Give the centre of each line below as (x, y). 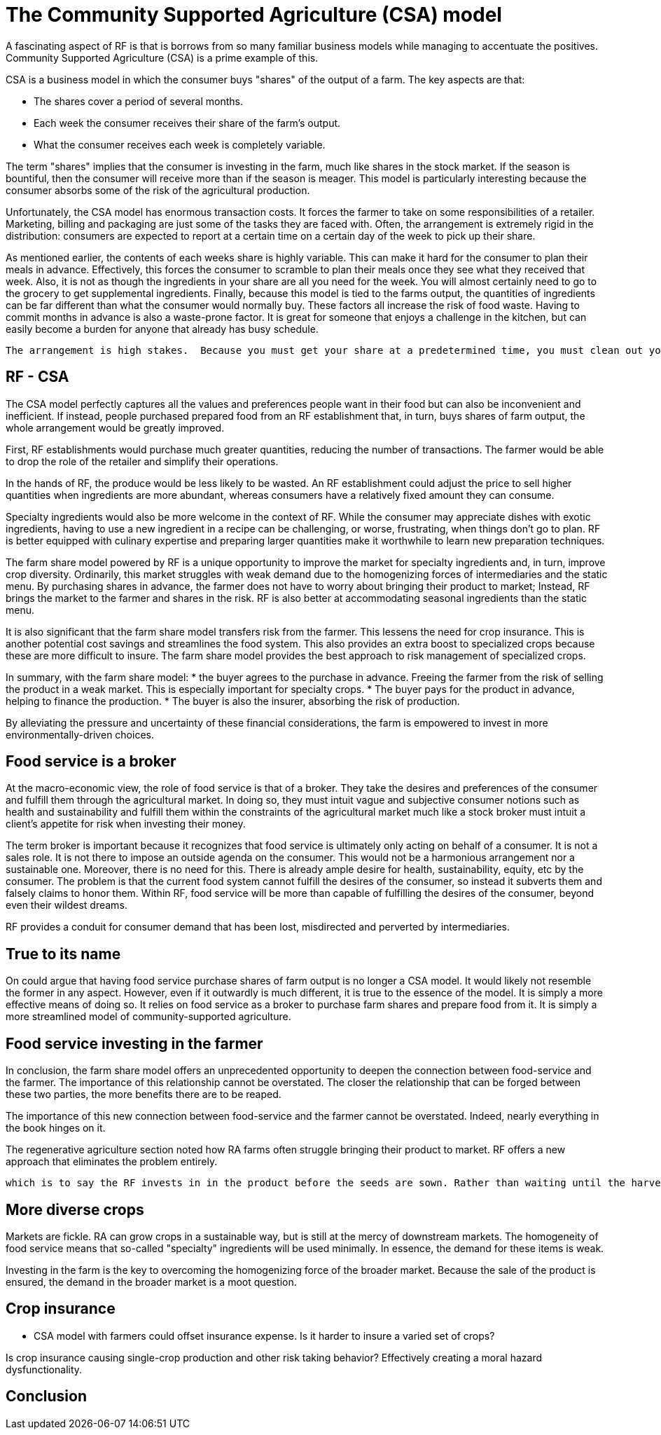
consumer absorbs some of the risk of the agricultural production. (158, 190)
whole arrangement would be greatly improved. (115, 427)
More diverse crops (75, 1209)
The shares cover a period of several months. (139, 101)
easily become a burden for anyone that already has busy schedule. (162, 329)
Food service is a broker (91, 762)
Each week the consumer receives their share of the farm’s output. (187, 123)
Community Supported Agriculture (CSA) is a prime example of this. (162, 57)
